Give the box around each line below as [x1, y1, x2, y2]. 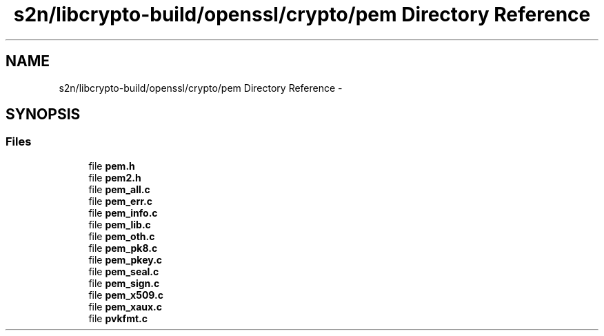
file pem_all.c [88, 183, 150, 195]
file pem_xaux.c [88, 300, 163, 313]
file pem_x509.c [88, 288, 163, 301]
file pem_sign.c [88, 277, 160, 289]
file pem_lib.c [88, 218, 151, 230]
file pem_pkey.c [88, 253, 163, 266]
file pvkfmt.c [88, 312, 148, 324]
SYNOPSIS [6, 106, 81, 123]
